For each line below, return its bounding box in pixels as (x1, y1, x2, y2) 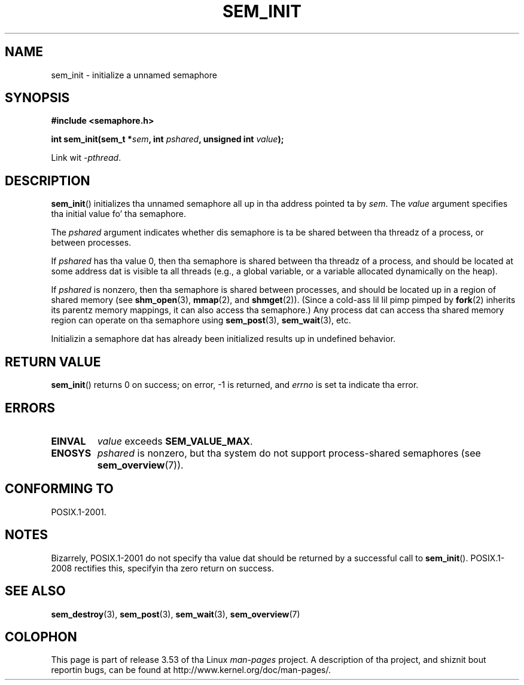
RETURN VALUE (5, 354, 101, 369)
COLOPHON (5, 629, 77, 644)
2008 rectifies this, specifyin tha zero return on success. (51, 562, 274, 573)
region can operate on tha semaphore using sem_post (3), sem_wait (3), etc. (51, 315, 351, 326)
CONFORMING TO (5, 481, 114, 497)
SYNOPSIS (5, 90, 70, 106)
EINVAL (51, 435, 86, 447)
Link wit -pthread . (51, 152, 121, 163)
